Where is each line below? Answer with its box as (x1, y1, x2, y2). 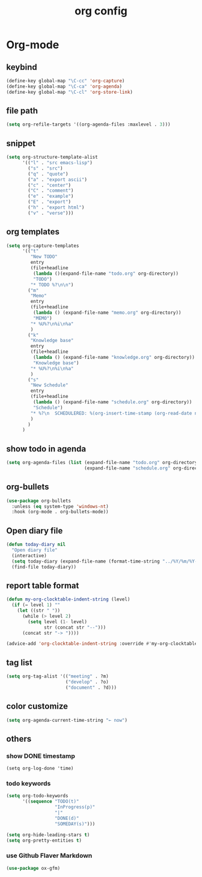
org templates (6, 227, 60, 237)
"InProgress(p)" (54, 804, 96, 810)
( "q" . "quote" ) (28, 171, 69, 177)
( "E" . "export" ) (28, 199, 71, 205)
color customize (6, 701, 68, 712)
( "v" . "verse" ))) (28, 210, 74, 216)
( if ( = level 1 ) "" (11, 602, 61, 608)
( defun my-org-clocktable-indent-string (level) (6, 596, 130, 602)
